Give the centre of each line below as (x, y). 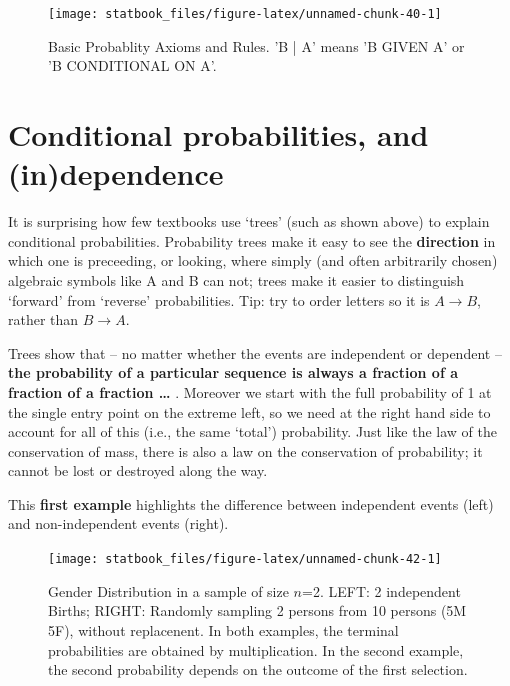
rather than (43, 319)
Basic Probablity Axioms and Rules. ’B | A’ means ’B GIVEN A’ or (256, 45)
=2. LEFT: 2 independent (381, 590)
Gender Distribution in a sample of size (168, 590)
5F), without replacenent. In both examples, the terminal (223, 629)
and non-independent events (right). (118, 523)
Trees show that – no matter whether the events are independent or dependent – (255, 352)
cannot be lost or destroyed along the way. (138, 470)
